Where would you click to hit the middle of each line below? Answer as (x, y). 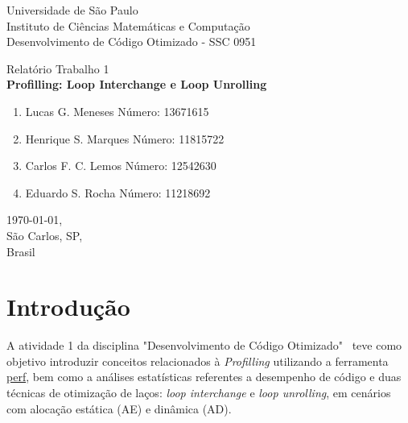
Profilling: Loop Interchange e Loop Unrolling (137, 84)
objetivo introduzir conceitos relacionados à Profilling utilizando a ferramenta (198, 361)
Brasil (21, 251)
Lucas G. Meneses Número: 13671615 (117, 111)
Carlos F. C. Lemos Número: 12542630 (121, 166)
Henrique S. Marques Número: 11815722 (125, 138)
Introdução (68, 307)
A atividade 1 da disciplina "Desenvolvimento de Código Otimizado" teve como (204, 345)
